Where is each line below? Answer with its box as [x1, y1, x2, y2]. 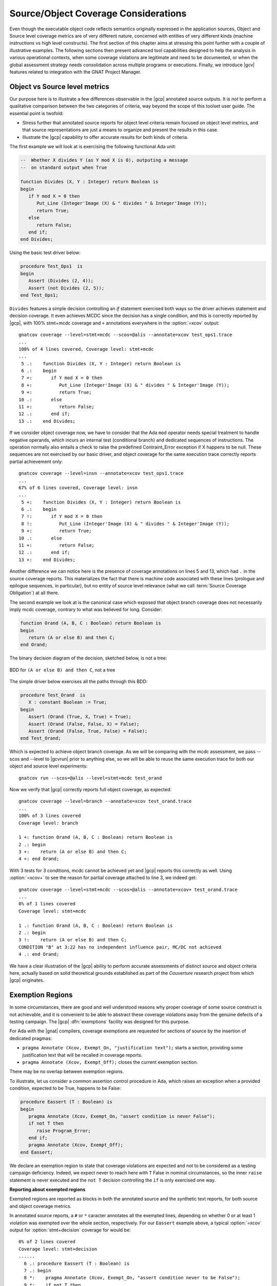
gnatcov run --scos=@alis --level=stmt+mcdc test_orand [18, 775, 162, 781]
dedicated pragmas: [9, 1035, 52, 1041]
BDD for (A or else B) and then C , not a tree [9, 667, 115, 673]
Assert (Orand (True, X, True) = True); [28, 714, 132, 720]
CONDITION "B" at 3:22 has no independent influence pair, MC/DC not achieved [18, 944, 222, 950]
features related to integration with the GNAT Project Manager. [9, 68, 142, 75]
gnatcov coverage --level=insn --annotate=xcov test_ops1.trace [18, 471, 184, 476]
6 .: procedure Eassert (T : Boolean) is [24, 1260, 130, 1266]
